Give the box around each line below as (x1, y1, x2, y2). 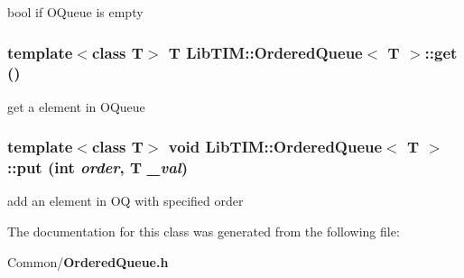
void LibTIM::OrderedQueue (168, 135, 383, 158)
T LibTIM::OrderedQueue (168, 41, 363, 63)
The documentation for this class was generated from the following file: (7, 222, 400, 241)
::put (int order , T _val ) (7, 156, 189, 179)
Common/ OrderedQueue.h (7, 252, 169, 271)
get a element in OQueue (7, 97, 145, 116)
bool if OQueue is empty (7, 3, 144, 21)
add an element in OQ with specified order (7, 191, 244, 210)
